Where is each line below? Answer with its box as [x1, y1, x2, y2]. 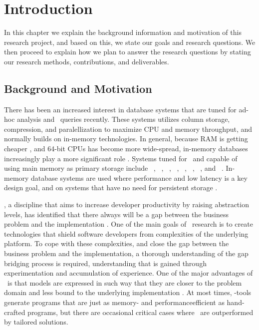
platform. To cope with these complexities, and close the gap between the [4, 238, 229, 249]
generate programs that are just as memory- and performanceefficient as [4, 297, 225, 307]
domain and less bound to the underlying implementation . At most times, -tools [4, 287, 252, 298]
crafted [4, 307, 25, 317]
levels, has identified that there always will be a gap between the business [4, 209, 229, 219]
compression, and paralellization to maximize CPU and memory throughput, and [4, 123, 253, 134]
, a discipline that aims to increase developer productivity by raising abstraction [4, 199, 249, 210]
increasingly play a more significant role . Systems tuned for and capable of [4, 153, 238, 163]
